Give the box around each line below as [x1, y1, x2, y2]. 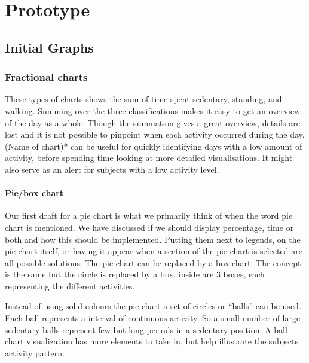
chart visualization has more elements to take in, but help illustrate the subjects [5, 335, 298, 347]
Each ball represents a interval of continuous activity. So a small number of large [5, 312, 301, 324]
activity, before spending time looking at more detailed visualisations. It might [5, 151, 293, 164]
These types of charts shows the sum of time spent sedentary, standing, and [5, 93, 282, 105]
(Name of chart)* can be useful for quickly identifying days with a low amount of [5, 139, 302, 152]
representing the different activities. [5, 279, 135, 292]
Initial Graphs [5, 38, 94, 56]
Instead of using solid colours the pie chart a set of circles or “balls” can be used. [5, 300, 301, 312]
